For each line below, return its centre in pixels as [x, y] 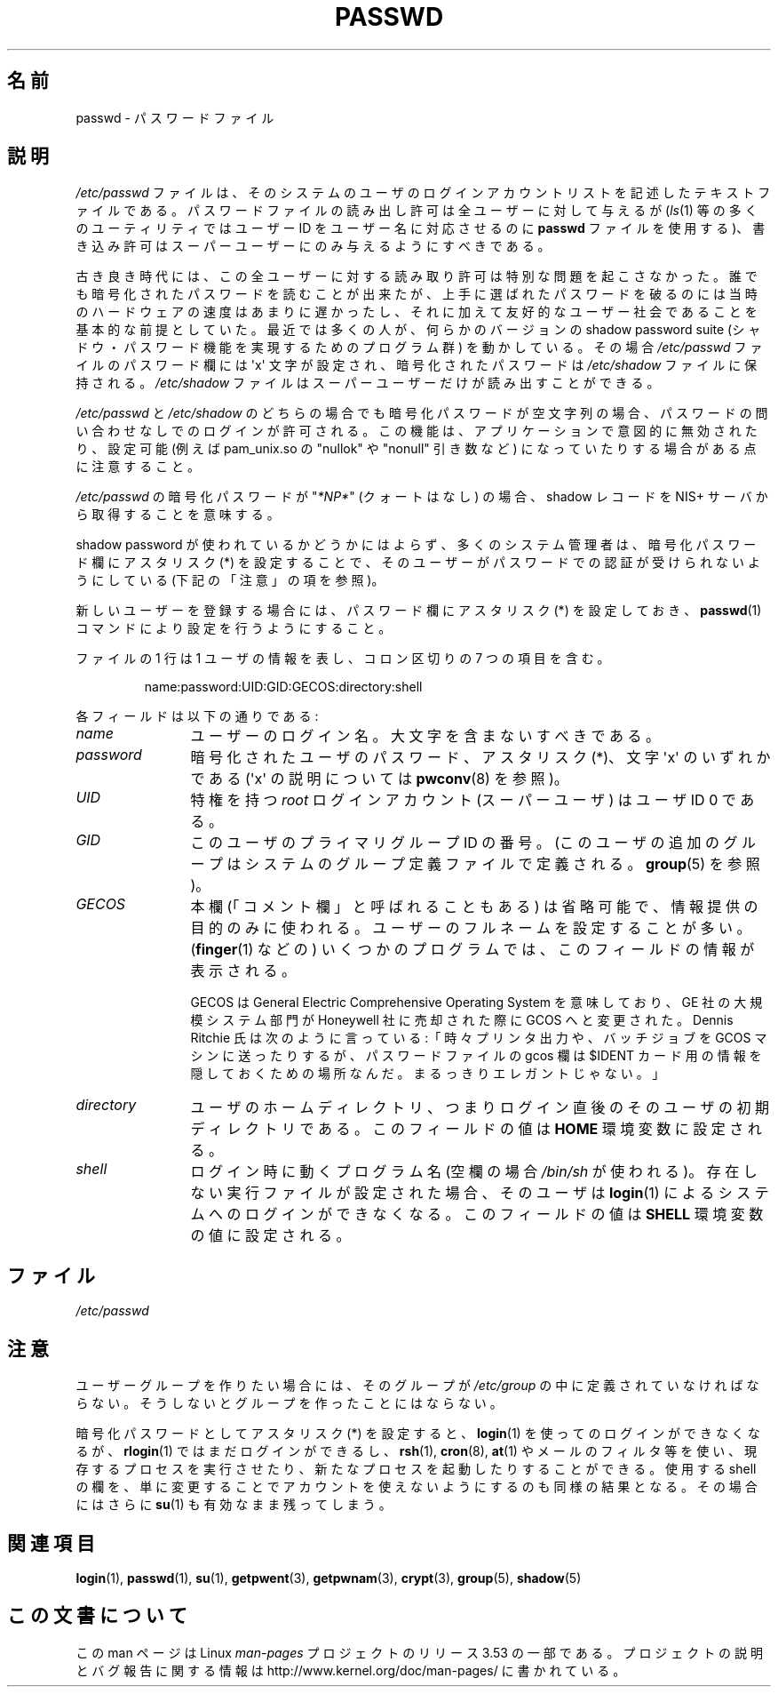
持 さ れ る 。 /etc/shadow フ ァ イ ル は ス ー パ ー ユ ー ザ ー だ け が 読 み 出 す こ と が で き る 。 [368, 383]
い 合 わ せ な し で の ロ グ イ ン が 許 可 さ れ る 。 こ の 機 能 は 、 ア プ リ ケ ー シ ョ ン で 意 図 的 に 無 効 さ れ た [417, 431]
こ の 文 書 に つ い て [97, 1616]
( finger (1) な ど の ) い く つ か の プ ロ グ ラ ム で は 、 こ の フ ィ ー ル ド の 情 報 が [472, 950]
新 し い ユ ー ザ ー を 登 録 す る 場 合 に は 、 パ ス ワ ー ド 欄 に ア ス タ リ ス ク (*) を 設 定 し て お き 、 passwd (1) [419, 611]
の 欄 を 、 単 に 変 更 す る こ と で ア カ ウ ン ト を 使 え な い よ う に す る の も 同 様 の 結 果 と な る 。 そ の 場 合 [417, 1487]
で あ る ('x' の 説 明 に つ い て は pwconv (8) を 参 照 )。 [379, 779]
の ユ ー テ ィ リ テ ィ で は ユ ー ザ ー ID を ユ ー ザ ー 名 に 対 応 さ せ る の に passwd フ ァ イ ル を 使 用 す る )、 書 [421, 228]
